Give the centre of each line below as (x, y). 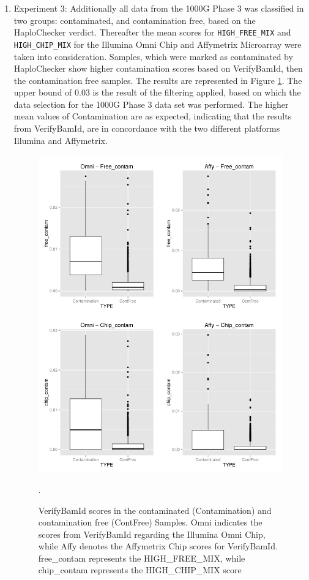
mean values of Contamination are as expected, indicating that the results (153, 116)
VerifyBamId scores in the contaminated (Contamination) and (155, 510)
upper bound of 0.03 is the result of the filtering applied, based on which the (157, 92)
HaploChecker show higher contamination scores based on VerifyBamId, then (158, 68)
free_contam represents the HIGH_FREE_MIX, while (142, 558)
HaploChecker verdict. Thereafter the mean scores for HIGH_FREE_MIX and (152, 32)
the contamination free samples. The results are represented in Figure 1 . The (158, 80)
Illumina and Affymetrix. (61, 140)
